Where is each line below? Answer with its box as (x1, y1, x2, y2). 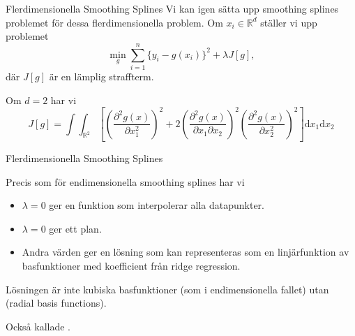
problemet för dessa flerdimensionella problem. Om (6, 15, 223, 29)
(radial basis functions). (6, 295, 107, 310)
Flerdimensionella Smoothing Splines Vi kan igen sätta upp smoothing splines (6, 1, 339, 15)
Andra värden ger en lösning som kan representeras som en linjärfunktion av (22, 244, 349, 259)
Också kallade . (6, 319, 71, 333)
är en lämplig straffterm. (49, 68, 154, 83)
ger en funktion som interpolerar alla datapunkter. (49, 198, 264, 212)
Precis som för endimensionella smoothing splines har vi (6, 174, 245, 189)
